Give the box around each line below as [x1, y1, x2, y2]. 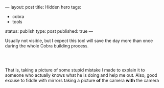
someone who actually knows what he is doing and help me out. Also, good [5, 72, 158, 78]
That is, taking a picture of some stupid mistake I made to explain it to [5, 67, 145, 73]
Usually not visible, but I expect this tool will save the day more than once [5, 38, 153, 44]
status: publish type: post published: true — [5, 28, 94, 34]
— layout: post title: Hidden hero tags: [5, 4, 82, 10]
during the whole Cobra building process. [5, 43, 89, 48]
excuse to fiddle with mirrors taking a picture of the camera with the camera [5, 78, 159, 83]
